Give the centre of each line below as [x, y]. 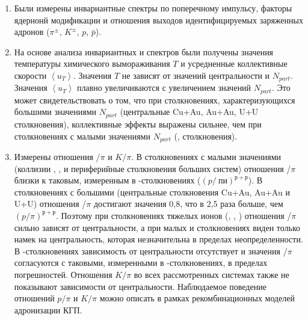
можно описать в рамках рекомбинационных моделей [197, 298]
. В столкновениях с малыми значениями [206, 156]
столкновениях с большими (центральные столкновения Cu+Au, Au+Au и [152, 192]
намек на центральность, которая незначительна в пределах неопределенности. [159, 239]
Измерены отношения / [57, 156]
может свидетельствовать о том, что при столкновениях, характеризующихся [155, 100]
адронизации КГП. [48, 309]
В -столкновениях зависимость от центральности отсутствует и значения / [151, 251]
